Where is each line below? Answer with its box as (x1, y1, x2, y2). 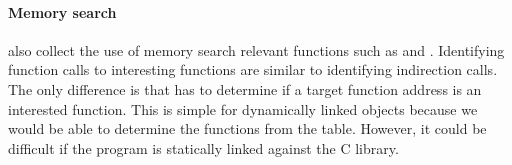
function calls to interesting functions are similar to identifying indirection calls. (8, 59, 498, 80)
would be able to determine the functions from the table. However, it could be (8, 118, 487, 139)
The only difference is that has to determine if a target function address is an (8, 78, 482, 99)
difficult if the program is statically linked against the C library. (8, 137, 399, 158)
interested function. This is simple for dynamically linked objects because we (8, 98, 478, 119)
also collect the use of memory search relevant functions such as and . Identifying (8, 39, 505, 60)
